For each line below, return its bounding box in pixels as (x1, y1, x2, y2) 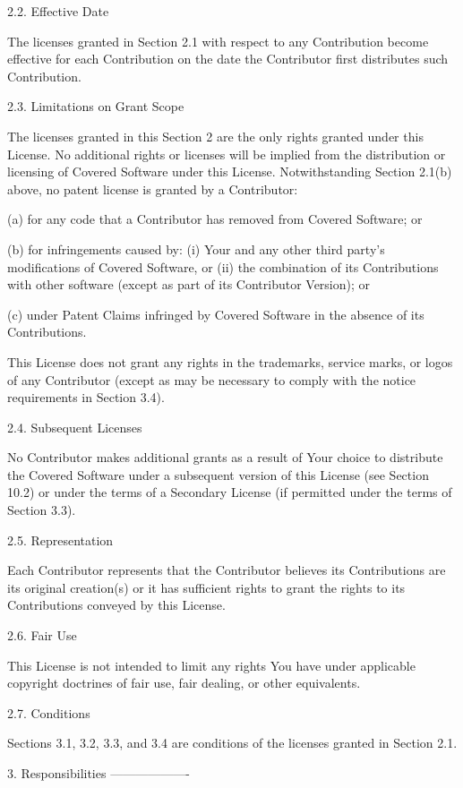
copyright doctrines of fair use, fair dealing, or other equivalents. (7, 673, 361, 692)
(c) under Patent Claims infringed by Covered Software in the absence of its (7, 304, 424, 323)
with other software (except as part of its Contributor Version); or (7, 275, 371, 294)
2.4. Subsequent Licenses (7, 417, 142, 436)
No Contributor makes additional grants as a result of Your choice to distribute (7, 448, 443, 467)
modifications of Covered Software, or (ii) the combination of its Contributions (7, 257, 439, 276)
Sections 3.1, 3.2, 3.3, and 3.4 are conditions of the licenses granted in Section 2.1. (7, 733, 458, 752)
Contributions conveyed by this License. (7, 595, 226, 614)
